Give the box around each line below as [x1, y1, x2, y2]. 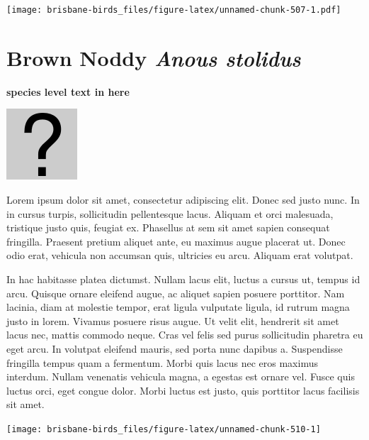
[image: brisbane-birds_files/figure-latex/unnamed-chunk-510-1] [6, 424, 321, 434]
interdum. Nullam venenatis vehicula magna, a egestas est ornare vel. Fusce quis [6, 369, 355, 384]
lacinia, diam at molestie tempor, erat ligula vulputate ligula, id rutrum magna [6, 299, 350, 314]
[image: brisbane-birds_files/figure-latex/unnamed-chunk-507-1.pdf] [6, 5, 341, 15]
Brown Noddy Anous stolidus [6, 43, 301, 72]
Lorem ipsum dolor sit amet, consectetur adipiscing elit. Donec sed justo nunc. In [6, 192, 360, 207]
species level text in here [6, 84, 130, 99]
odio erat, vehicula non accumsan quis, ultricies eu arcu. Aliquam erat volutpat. [6, 248, 353, 263]
